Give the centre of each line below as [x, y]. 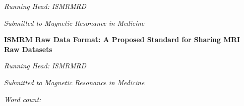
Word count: [23, 99]
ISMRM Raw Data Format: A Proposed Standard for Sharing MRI [122, 39]
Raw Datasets [28, 49]
